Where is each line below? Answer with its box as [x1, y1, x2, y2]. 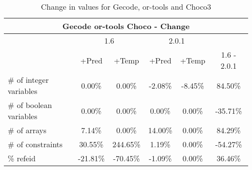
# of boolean [8, 99, 52, 110]
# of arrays [8, 124, 47, 136]
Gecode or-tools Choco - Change [62, 20, 190, 31]
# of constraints [8, 139, 63, 150]
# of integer [8, 74, 49, 85]
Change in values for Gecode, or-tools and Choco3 [41, 1, 211, 12]
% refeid [8, 153, 36, 164]
